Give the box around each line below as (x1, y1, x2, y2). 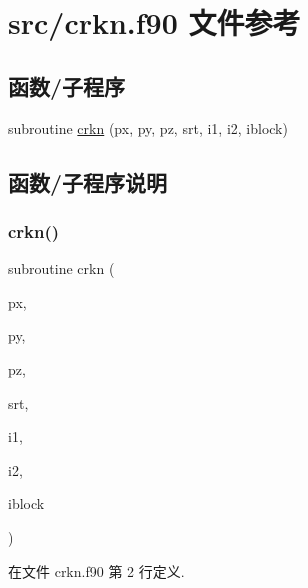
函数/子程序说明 (8, 166, 168, 197)
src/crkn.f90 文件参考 (8, 2, 301, 43)
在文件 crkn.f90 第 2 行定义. (8, 560, 185, 581)
